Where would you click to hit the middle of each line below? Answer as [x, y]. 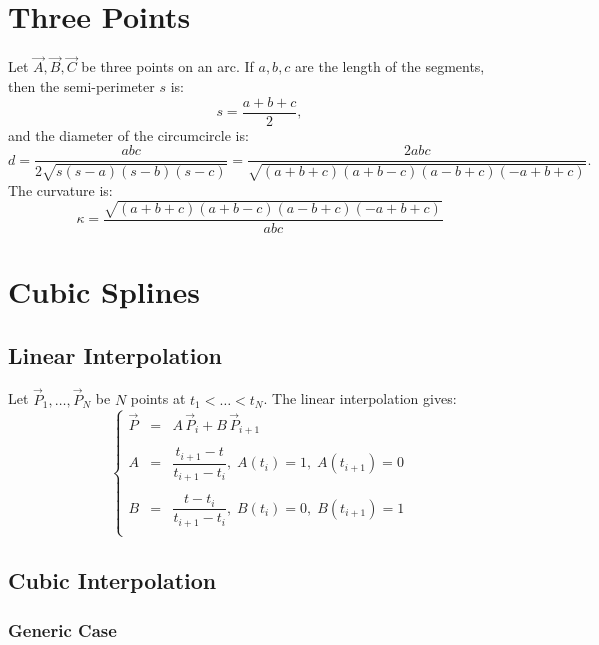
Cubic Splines [104, 291]
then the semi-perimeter [81, 85]
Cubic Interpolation [112, 580]
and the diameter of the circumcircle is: [128, 134]
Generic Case [62, 629]
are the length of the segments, [390, 66]
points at [158, 398]
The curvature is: [60, 189]
